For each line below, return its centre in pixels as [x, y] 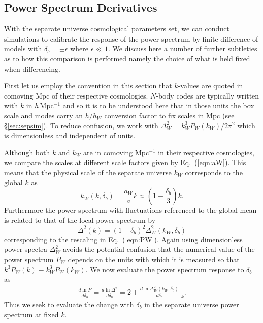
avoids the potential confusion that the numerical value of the [159, 249]
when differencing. [32, 68]
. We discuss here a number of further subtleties [183, 49]
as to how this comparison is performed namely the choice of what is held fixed [127, 58]
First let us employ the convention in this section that [88, 86]
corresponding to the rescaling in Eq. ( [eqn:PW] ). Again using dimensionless [123, 239]
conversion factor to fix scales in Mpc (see [169, 115]
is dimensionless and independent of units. [70, 135]
